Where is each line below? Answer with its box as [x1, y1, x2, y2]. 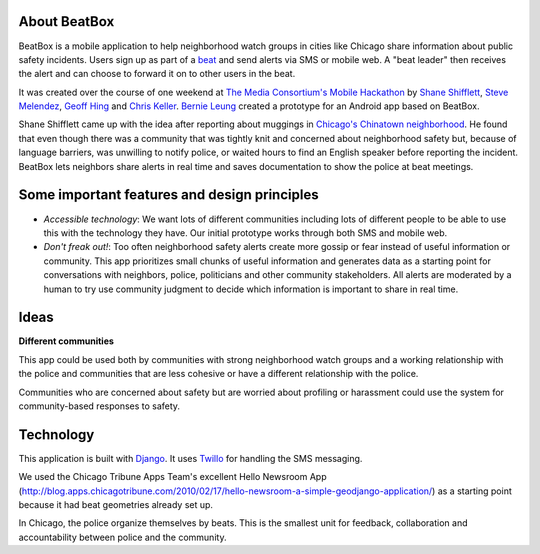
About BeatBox [18, 13, 115, 30]
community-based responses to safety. [18, 400, 180, 412]
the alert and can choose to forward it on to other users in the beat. [18, 68, 296, 80]
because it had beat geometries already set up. [18, 499, 214, 511]
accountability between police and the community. [18, 531, 227, 543]
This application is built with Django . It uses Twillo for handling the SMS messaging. [18, 452, 363, 464]
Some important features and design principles [18, 186, 319, 204]
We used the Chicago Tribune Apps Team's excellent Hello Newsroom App [18, 471, 327, 483]
